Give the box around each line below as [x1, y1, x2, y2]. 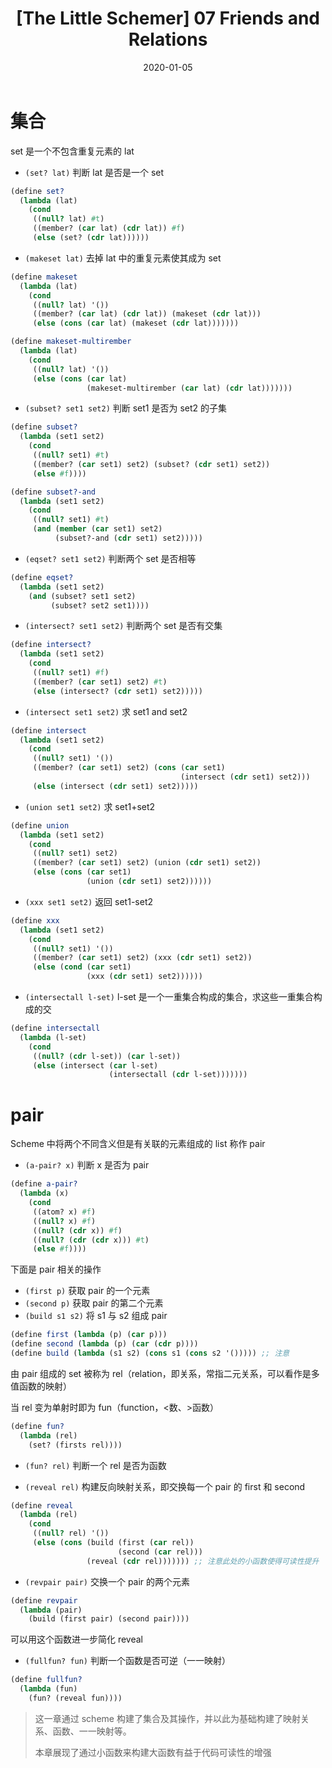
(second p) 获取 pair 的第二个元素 [24, 1297, 164, 1309]
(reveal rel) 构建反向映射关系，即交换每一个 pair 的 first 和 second [24, 1480, 306, 1492]
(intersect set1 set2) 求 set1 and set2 [24, 705, 188, 717]
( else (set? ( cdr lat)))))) [32, 233, 150, 243]
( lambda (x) [19, 1188, 70, 1199]
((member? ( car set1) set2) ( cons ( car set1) [32, 763, 226, 773]
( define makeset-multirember [10, 337, 132, 347]
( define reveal [10, 1500, 74, 1511]
